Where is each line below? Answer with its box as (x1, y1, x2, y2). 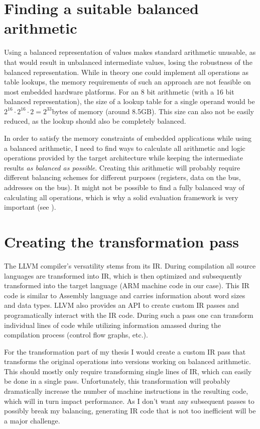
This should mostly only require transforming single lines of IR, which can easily (4, 366, 252, 376)
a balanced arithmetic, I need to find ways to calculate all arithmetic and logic (4, 142, 245, 153)
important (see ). (4, 202, 56, 212)
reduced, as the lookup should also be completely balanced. (4, 116, 186, 126)
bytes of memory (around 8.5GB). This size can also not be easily (52, 106, 254, 116)
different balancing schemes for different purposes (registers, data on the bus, (4, 172, 241, 183)
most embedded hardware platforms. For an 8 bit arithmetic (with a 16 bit (4, 86, 234, 97)
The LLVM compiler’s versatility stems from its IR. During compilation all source (4, 260, 256, 271)
